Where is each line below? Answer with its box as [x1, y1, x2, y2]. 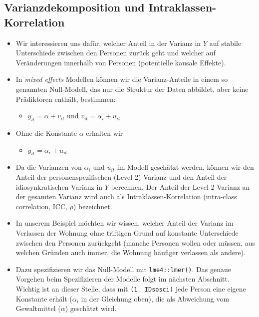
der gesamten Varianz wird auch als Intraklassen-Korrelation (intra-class [15, 191, 237, 202]
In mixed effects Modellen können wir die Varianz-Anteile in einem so [15, 74, 228, 84]
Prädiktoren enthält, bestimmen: [15, 93, 116, 104]
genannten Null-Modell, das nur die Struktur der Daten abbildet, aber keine [15, 83, 249, 94]
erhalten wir [86, 127, 123, 138]
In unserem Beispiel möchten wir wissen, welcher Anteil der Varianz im [15, 218, 234, 228]
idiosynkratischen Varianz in [15, 181, 103, 192]
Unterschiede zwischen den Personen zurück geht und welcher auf [15, 47, 216, 58]
